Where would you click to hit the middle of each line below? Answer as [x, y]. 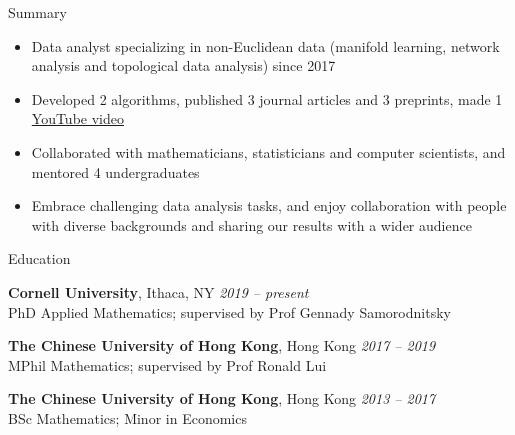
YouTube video [77, 118]
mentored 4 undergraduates [115, 171]
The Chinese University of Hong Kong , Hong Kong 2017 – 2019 [222, 345]
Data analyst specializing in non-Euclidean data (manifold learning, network [265, 45]
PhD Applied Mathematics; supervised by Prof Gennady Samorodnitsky [229, 311]
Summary [37, 12]
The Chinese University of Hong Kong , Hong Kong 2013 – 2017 [222, 398]
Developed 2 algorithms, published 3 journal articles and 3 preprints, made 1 [267, 98]
